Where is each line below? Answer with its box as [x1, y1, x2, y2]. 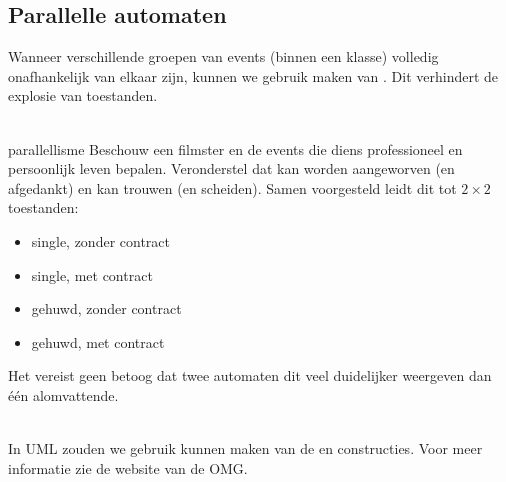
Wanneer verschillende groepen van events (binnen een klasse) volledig [8, 46, 439, 67]
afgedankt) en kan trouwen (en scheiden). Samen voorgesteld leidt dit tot [8, 177, 457, 198]
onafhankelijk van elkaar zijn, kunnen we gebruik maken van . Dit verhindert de [8, 65, 499, 86]
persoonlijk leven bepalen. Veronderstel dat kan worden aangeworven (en [8, 158, 455, 179]
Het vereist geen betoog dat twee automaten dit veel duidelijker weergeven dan [8, 365, 492, 386]
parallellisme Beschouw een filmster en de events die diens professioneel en [8, 138, 463, 159]
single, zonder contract [31, 230, 171, 251]
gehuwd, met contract [31, 331, 165, 352]
